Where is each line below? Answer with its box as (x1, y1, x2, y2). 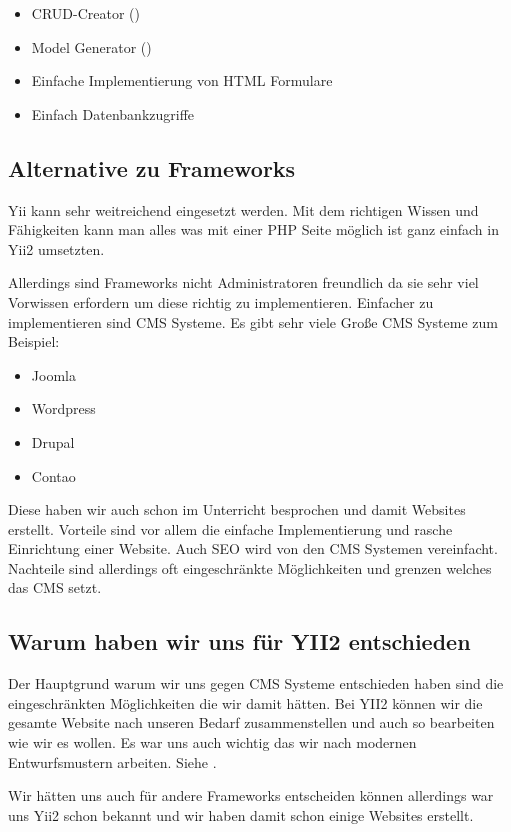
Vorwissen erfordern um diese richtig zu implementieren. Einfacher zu (8, 291, 434, 312)
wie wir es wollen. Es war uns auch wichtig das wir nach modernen (8, 732, 417, 753)
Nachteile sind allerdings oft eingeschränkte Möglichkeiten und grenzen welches (8, 557, 492, 578)
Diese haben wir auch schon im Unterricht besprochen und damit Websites (8, 499, 466, 520)
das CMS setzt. (8, 577, 102, 598)
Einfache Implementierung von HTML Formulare (31, 70, 333, 91)
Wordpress (31, 398, 96, 419)
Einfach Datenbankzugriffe (31, 103, 195, 124)
